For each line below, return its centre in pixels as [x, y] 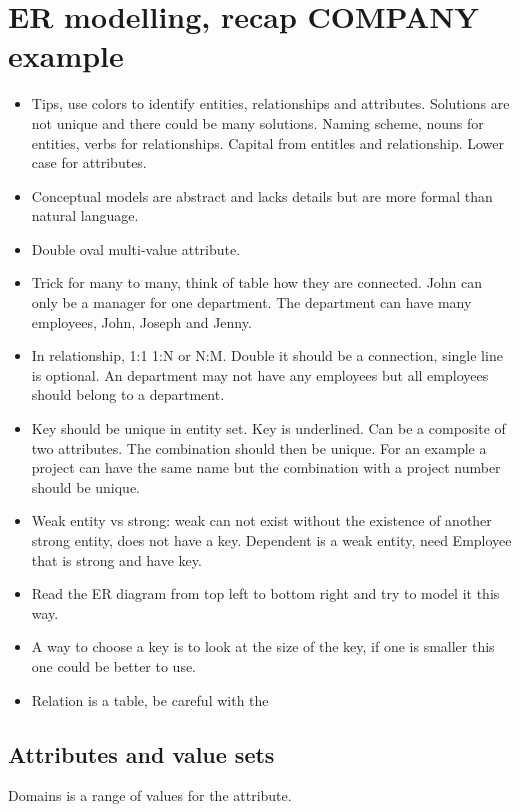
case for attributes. [89, 162]
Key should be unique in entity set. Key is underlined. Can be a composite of [268, 428]
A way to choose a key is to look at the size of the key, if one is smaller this [263, 646]
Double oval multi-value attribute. [136, 248]
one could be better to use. [114, 665]
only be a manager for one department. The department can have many [251, 302]
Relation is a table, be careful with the [150, 699]
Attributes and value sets [141, 753]
